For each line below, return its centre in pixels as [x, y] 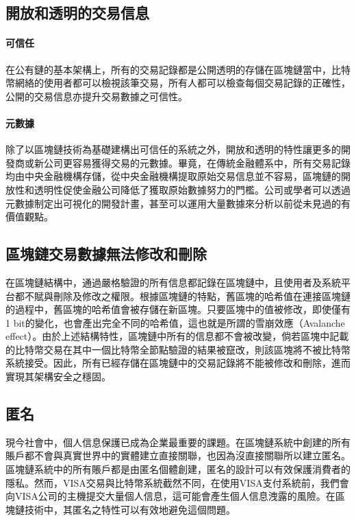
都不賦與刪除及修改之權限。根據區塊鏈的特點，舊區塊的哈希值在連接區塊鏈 [182, 296]
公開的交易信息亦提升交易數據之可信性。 [97, 96]
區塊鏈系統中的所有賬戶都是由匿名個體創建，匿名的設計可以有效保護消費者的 [178, 469]
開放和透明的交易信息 [77, 13]
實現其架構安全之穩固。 [58, 377]
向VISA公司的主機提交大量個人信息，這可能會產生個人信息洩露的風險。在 [170, 496]
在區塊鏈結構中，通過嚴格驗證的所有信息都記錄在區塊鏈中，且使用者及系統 [173, 282]
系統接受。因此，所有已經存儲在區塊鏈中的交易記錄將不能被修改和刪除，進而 [178, 363]
